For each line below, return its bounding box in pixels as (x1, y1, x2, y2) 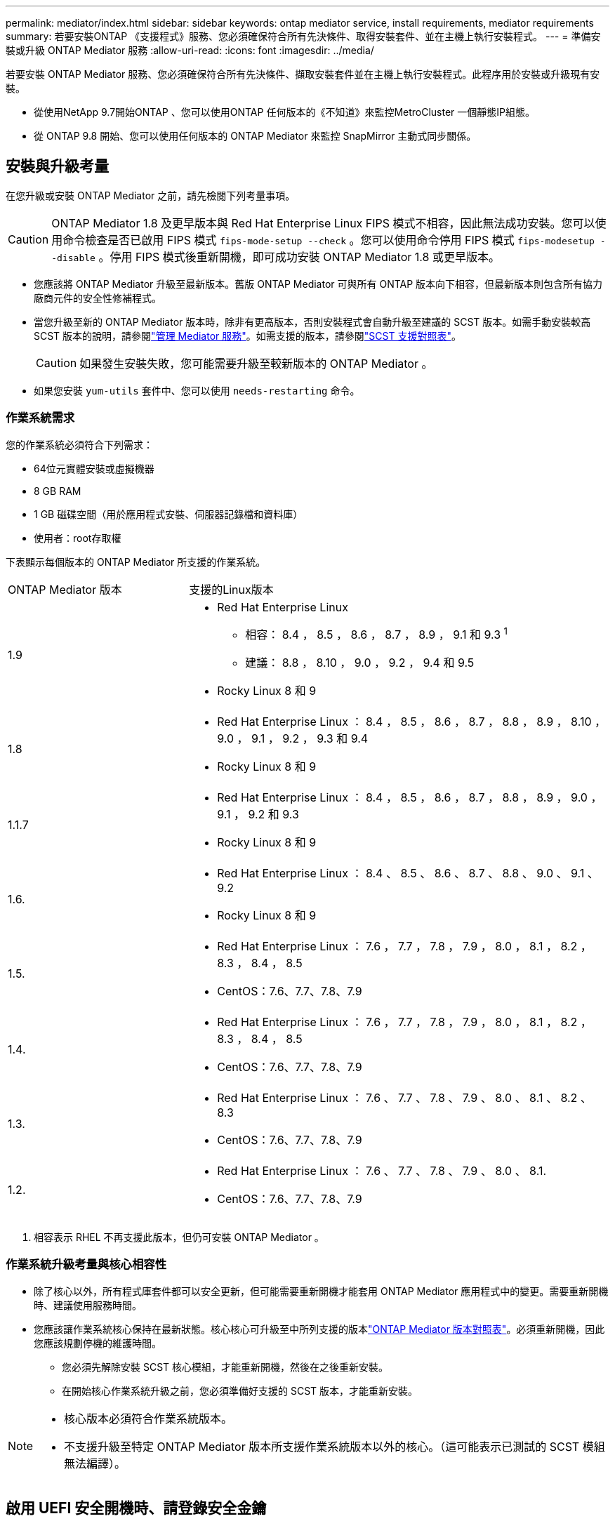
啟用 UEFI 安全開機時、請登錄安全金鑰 (6, 1499, 267, 1517)
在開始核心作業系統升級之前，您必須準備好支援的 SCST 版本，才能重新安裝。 (62, 1384, 418, 1397)
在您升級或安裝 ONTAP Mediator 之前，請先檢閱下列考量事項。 (6, 189, 296, 201)
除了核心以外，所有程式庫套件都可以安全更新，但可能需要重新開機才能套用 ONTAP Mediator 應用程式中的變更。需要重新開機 (34, 1284, 609, 1297)
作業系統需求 (6, 411, 75, 425)
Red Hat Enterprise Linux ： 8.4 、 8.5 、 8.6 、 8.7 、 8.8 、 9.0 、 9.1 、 (217, 865, 599, 880)
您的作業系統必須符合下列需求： (6, 438, 153, 451)
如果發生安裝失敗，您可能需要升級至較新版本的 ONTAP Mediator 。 (79, 356, 433, 371)
